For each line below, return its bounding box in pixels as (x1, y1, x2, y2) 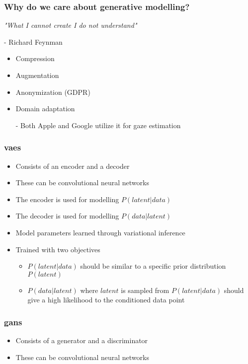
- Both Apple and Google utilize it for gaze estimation (15, 120, 181, 130)
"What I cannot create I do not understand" (4, 20, 137, 30)
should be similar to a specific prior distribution (80, 261, 226, 271)
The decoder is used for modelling (15, 211, 119, 221)
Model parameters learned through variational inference (15, 227, 185, 237)
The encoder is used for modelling (15, 194, 119, 204)
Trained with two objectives (15, 244, 100, 254)
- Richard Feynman (4, 36, 63, 47)
